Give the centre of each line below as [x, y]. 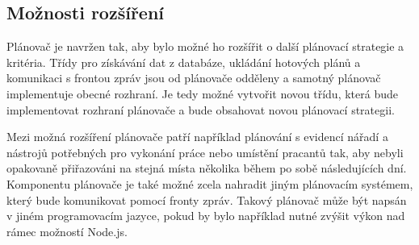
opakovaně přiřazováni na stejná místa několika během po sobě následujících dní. [207, 168]
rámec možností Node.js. [67, 231]
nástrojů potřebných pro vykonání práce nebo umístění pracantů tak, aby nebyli [205, 152]
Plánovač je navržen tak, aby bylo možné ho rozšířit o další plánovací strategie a [205, 46]
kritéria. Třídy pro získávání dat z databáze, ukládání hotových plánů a [184, 62]
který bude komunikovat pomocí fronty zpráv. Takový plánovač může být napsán [207, 199]
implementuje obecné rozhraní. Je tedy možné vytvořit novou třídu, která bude [202, 93]
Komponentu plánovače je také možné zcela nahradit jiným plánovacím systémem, [210, 183]
